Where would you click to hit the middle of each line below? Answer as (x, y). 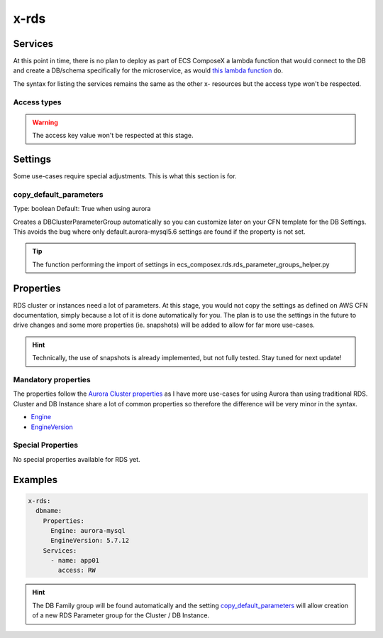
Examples (35, 480)
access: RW (77, 571)
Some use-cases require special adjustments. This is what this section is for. (125, 176)
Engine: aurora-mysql (88, 530)
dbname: (49, 511)
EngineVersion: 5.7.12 (90, 541)
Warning (45, 122)
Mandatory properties (52, 380)
